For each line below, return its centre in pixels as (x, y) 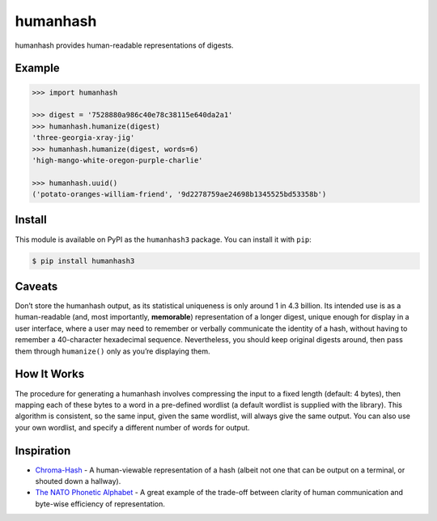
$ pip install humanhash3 (83, 260)
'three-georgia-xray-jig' (83, 138)
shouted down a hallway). (78, 481)
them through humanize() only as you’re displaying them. (112, 351)
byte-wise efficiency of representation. (100, 504)
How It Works (50, 374)
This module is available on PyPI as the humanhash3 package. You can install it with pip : (163, 239)
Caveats (36, 286)
